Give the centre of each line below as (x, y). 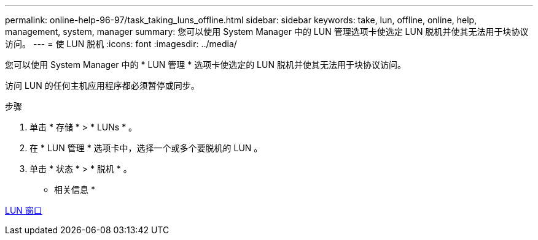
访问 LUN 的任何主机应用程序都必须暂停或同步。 (102, 85)
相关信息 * (75, 189)
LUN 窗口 (24, 210)
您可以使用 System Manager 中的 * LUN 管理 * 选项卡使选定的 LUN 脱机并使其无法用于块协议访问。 (205, 65)
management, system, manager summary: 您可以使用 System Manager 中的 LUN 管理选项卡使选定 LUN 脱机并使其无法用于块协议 (267, 32)
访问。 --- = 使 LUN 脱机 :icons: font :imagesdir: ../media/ (121, 44)
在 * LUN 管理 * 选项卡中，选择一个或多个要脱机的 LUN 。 (146, 148)
